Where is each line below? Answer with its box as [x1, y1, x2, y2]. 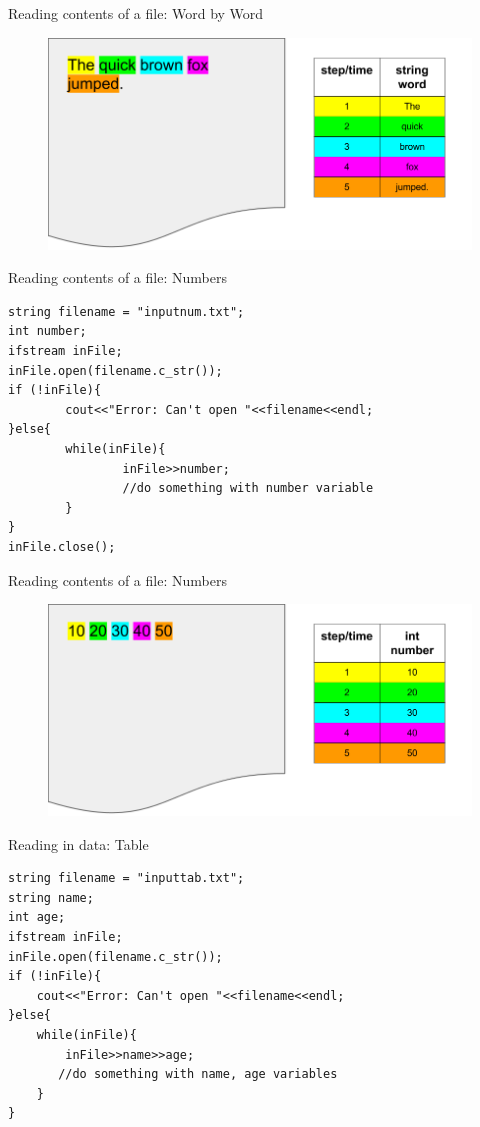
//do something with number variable [122, 481, 374, 496]
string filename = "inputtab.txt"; [8, 871, 245, 886]
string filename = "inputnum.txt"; [8, 304, 245, 319]
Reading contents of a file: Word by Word [8, 3, 264, 23]
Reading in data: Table [8, 833, 149, 854]
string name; [8, 890, 94, 905]
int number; [8, 324, 87, 339]
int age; [8, 910, 66, 925]
